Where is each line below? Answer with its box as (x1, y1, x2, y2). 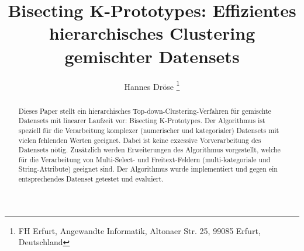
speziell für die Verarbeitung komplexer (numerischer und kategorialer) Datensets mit (18, 125, 279, 135)
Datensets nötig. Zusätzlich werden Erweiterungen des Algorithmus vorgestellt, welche (18, 145, 281, 155)
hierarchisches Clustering (49, 21, 255, 45)
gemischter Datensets (64, 44, 240, 68)
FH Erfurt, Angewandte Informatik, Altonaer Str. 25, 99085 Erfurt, (18, 224, 261, 236)
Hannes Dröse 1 (124, 78, 180, 92)
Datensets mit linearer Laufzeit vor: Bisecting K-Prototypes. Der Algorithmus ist (18, 116, 265, 125)
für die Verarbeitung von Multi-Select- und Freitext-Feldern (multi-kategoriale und (18, 154, 271, 164)
